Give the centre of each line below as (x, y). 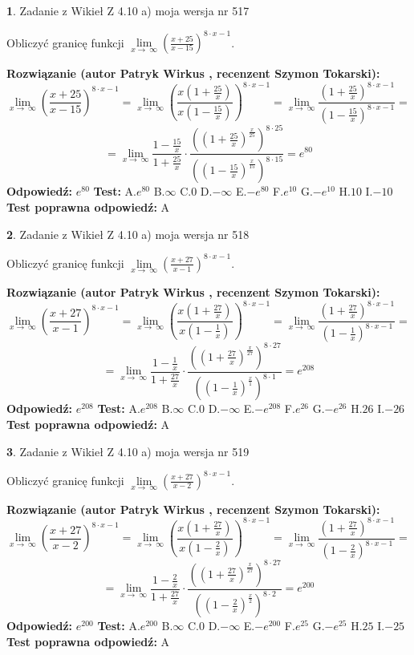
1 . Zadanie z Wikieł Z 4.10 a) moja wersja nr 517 (128, 10)
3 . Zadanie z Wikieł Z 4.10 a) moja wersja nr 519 (128, 451)
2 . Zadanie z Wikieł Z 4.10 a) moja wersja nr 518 (128, 234)
